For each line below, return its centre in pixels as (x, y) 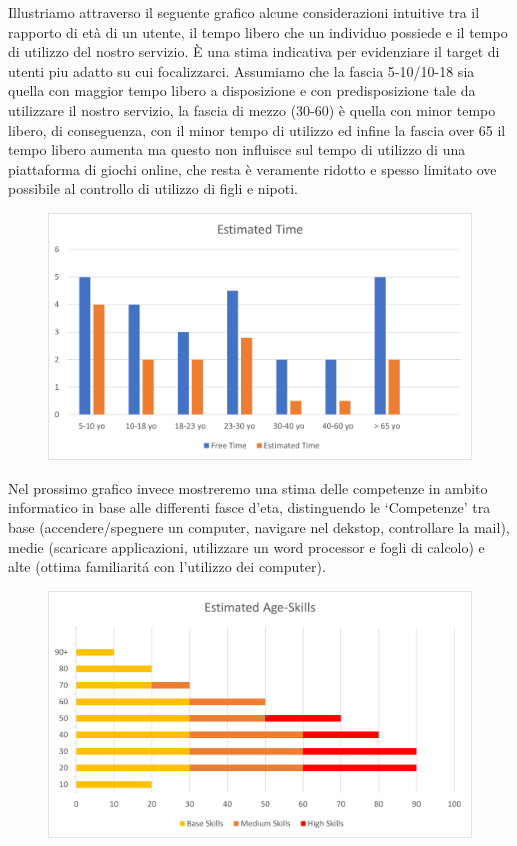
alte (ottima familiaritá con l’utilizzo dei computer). (167, 566)
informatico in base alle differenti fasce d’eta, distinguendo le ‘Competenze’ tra (249, 507)
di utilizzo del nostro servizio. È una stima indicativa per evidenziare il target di (254, 51)
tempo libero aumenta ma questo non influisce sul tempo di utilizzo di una (237, 149)
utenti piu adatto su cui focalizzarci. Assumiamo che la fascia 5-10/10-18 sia (241, 70)
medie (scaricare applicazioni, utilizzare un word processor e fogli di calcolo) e (246, 546)
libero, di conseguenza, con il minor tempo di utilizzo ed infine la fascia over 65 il (257, 129)
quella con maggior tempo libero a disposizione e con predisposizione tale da (242, 90)
